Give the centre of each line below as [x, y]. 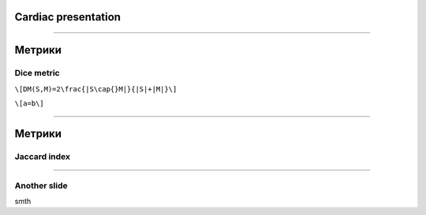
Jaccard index [43, 156]
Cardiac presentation [68, 17]
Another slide [41, 185]
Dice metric [37, 73]
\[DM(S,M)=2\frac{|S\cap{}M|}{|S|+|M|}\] [96, 89]
